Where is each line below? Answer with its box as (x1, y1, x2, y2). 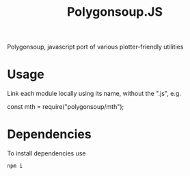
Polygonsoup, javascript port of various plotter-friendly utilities (7, 42, 184, 51)
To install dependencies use (7, 149, 87, 158)
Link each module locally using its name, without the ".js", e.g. (7, 90, 181, 98)
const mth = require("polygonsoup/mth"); (7, 103, 124, 111)
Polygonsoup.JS (67, 4, 163, 20)
